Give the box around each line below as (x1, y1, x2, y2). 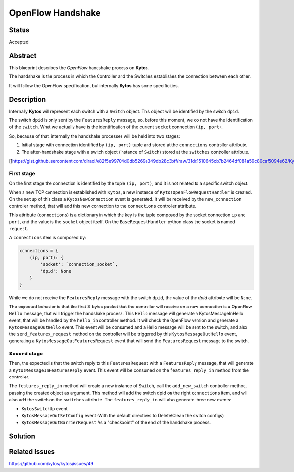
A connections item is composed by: (9, 235, 87, 240)
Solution (9, 432, 35, 441)
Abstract (9, 51, 37, 60)
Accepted (9, 39, 29, 45)
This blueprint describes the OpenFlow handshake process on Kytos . (9, 64, 149, 71)
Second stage (9, 350, 43, 357)
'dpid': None (40, 268, 72, 274)
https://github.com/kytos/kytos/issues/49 (9, 461, 93, 467)
